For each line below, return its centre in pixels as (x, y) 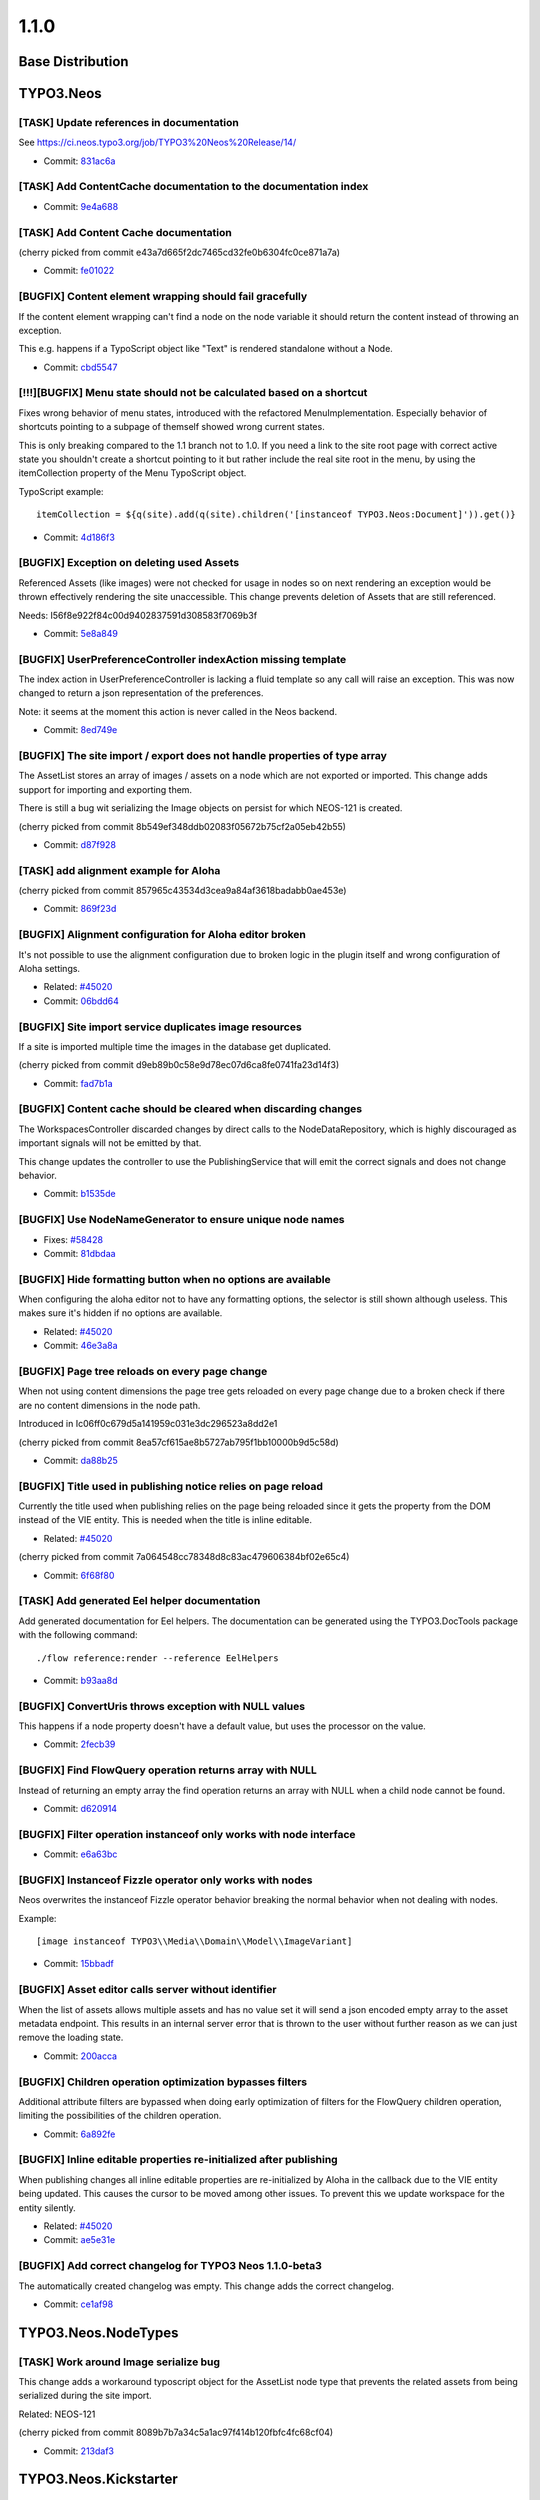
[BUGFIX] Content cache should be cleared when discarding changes (190, 1109)
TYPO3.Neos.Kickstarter (98, 2479)
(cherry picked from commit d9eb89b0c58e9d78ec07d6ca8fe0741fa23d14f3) (179, 1065)
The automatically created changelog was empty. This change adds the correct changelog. (206, 2286)
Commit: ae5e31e (79, 2240)
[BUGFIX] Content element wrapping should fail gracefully (163, 297)
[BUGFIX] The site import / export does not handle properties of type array (202, 755)
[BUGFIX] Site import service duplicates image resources (160, 1027)
